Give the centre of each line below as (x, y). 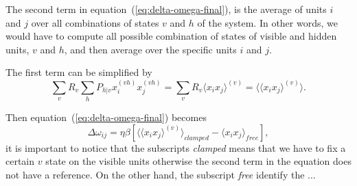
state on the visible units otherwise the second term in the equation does (198, 161)
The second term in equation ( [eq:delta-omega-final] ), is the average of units (166, 9)
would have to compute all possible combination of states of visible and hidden (171, 36)
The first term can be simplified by (79, 72)
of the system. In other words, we (267, 22)
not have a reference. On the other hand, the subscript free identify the (155, 174)
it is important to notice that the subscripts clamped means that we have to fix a (176, 147)
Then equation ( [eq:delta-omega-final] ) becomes (106, 117)
